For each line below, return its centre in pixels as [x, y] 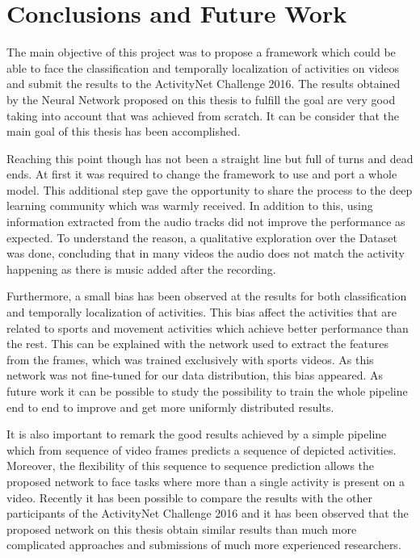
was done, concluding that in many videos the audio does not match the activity [206, 253]
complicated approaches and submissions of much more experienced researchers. [204, 545]
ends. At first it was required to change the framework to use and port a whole [202, 174]
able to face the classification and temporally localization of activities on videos [203, 67]
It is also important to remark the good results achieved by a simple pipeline [197, 434]
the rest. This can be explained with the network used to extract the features [197, 344]
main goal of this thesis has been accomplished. [124, 131]
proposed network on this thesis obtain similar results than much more [182, 529]
